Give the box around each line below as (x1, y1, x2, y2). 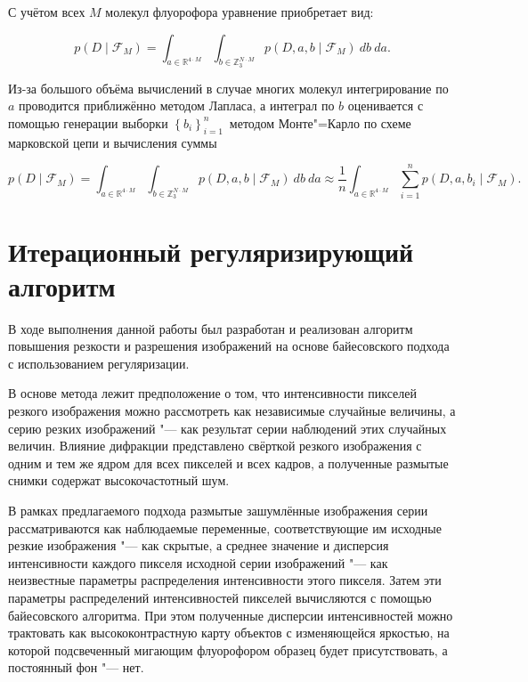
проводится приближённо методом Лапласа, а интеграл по (19, 96, 335, 115)
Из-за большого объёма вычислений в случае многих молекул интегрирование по (8, 78, 449, 97)
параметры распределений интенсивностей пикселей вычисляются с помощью (8, 589, 432, 606)
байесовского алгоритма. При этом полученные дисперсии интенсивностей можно (8, 605, 453, 624)
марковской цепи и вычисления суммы (8, 133, 217, 151)
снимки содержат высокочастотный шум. (8, 471, 230, 490)
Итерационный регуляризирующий (8, 232, 414, 269)
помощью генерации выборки (8, 113, 168, 132)
